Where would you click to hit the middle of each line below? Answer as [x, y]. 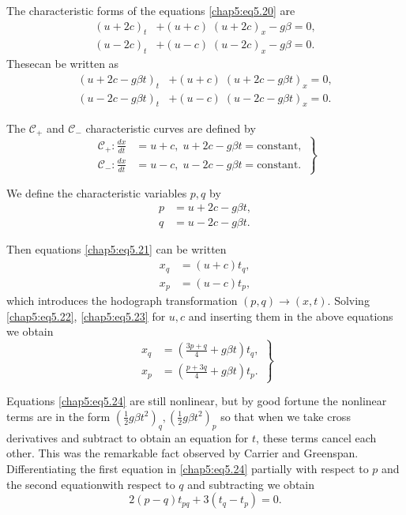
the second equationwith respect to [91, 484]
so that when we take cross [286, 416]
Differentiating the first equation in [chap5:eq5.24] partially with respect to [188, 468]
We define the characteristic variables [97, 192]
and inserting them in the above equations [291, 316]
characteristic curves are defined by [171, 128]
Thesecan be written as [63, 64]
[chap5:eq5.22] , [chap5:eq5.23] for [86, 316]
